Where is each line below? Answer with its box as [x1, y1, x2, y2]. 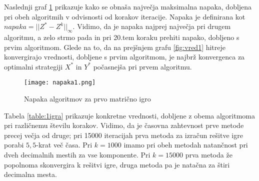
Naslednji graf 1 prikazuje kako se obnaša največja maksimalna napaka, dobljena [4, 1, 252, 11]
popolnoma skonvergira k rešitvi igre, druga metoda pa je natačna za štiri [4, 159, 230, 169]
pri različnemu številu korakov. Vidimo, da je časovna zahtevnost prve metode [4, 120, 244, 130]
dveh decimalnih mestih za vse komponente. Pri [4, 149, 150, 159]
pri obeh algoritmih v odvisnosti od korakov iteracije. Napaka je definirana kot [4, 11, 245, 21]
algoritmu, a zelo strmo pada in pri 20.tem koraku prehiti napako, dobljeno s [4, 31, 239, 42]
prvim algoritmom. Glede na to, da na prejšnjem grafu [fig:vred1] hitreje [4, 41, 226, 52]
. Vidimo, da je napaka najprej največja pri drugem [72, 21, 231, 31]
